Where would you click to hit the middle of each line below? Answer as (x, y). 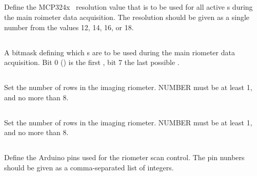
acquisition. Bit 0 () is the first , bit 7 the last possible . (92, 62)
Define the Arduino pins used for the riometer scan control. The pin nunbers (124, 157)
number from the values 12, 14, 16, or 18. (69, 27)
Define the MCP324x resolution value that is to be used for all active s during (128, 7)
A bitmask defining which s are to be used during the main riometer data (120, 52)
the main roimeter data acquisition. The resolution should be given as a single (127, 17)
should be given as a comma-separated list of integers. (89, 167)
